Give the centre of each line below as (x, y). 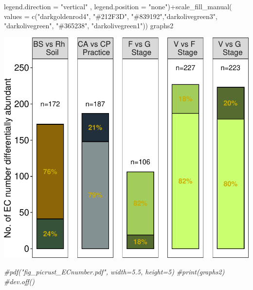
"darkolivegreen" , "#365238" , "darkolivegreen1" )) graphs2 (89, 26)
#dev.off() (19, 281)
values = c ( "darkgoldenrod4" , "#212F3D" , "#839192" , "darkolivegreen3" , (111, 16)
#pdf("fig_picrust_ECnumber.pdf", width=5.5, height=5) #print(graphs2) (114, 272)
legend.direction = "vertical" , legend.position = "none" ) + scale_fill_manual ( (118, 6)
